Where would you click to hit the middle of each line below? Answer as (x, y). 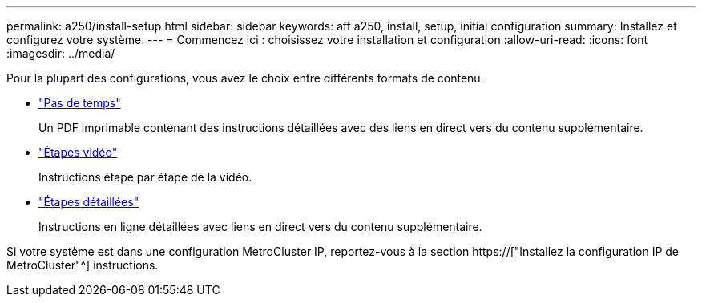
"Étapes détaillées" (89, 202)
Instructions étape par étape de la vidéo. (145, 177)
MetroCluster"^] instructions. (83, 265)
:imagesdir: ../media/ (61, 53)
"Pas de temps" (80, 103)
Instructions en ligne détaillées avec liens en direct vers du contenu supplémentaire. (260, 227)
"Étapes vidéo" (78, 152)
